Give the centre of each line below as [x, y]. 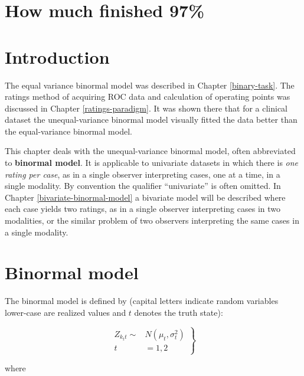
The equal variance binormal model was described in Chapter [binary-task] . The [150, 85]
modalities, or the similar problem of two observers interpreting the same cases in [152, 220]
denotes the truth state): [179, 312]
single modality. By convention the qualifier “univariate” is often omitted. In [143, 186]
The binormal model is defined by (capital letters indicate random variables [142, 301]
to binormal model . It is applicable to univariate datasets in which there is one [152, 163]
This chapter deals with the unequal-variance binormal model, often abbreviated [150, 151]
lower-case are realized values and [66, 312]
